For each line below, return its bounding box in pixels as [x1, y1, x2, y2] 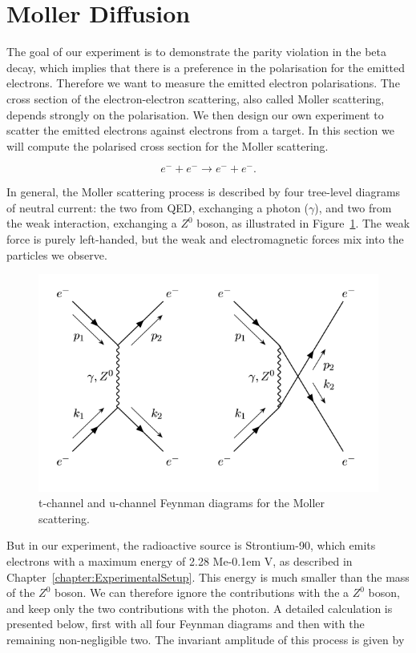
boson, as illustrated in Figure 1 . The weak [196, 215, 410, 232]
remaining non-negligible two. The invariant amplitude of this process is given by [6, 631, 405, 647]
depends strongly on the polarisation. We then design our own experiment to [6, 106, 384, 123]
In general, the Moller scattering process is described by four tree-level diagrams [6, 183, 401, 200]
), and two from [314, 199, 392, 216]
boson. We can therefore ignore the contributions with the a [54, 584, 349, 601]
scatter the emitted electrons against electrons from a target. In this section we [6, 122, 394, 139]
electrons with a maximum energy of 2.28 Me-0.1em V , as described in [6, 552, 353, 569]
